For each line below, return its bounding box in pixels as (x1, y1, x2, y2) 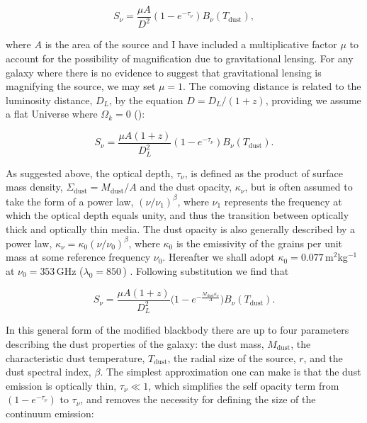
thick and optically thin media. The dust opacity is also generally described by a (6, 221, 356, 236)
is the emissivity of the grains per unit (176, 235, 343, 250)
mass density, (6, 179, 63, 194)
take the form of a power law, (6, 193, 134, 208)
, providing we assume (265, 92, 361, 107)
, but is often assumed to (244, 179, 353, 194)
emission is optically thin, (6, 378, 117, 393)
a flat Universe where (6, 106, 98, 121)
